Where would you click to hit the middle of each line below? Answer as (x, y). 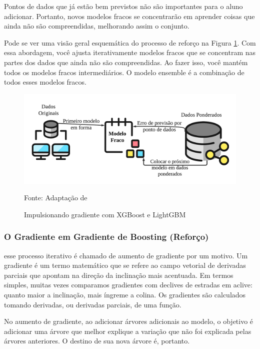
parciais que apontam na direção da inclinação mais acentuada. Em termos (119, 275)
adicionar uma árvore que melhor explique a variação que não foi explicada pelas (128, 331)
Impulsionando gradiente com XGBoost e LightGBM (105, 214)
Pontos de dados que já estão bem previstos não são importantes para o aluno (123, 6)
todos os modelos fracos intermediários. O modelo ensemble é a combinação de (124, 72)
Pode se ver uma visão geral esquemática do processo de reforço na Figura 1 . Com (130, 42)
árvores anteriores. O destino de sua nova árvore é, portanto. (97, 341)
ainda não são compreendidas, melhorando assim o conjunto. (97, 26)
